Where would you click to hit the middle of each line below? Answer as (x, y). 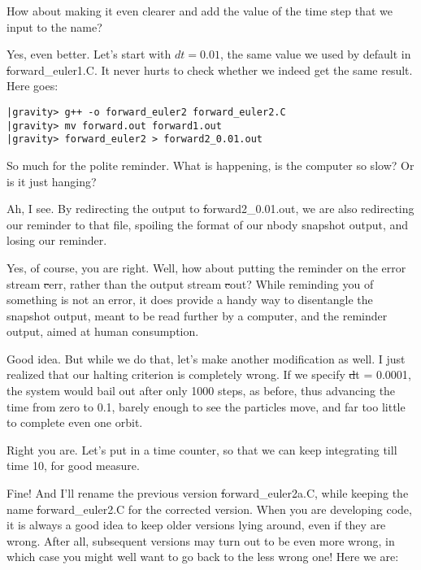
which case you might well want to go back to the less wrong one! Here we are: (203, 557)
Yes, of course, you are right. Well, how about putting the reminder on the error (206, 267)
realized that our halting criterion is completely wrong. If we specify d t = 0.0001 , (209, 374)
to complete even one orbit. (75, 422)
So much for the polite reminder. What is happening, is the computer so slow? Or (210, 165)
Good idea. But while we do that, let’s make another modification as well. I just (206, 358)
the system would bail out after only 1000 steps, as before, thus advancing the (201, 391)
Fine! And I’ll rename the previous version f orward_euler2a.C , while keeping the (208, 493)
